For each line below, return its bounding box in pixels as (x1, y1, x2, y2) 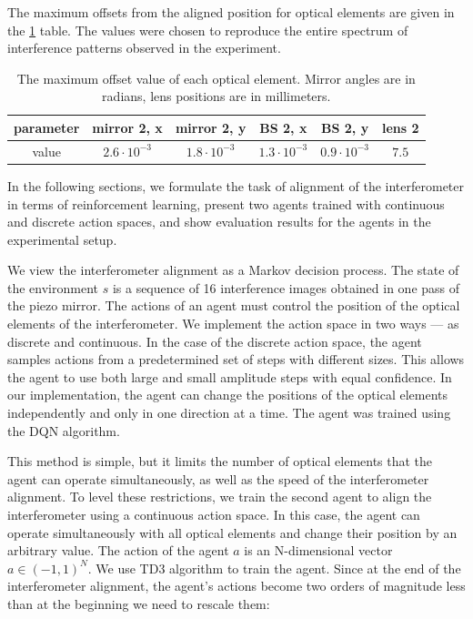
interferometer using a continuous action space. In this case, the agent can (7, 505, 420, 523)
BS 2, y (321, 117, 369, 137)
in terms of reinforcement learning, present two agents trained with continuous (7, 194, 445, 213)
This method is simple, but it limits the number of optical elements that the (7, 452, 433, 471)
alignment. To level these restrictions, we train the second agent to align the (7, 487, 432, 506)
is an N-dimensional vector (244, 541, 393, 560)
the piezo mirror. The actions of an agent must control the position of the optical (7, 296, 460, 315)
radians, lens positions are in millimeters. (102, 86, 331, 106)
